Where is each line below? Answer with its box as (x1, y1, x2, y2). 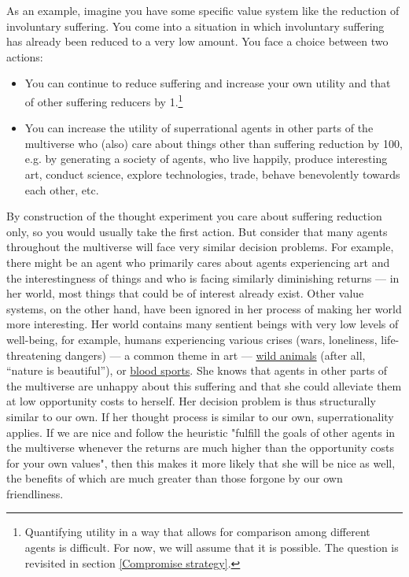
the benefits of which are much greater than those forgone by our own (6, 470, 343, 486)
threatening (6, 346, 62, 363)
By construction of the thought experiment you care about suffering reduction (6, 208, 382, 224)
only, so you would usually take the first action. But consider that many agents (6, 223, 388, 239)
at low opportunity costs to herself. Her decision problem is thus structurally (6, 393, 376, 409)
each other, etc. (24, 181, 99, 198)
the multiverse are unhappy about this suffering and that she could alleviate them (6, 377, 402, 394)
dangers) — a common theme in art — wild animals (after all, (64, 346, 366, 363)
